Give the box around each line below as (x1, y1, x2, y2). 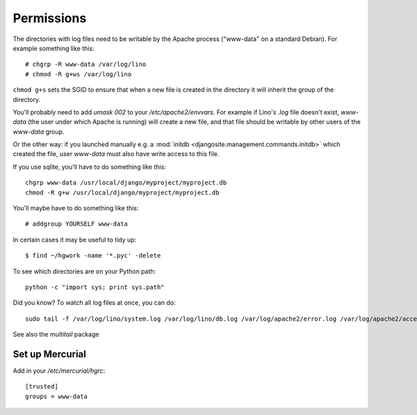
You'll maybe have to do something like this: (13, 204, 139, 212)
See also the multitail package (13, 330, 99, 339)
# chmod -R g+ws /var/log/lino (25, 70, 132, 78)
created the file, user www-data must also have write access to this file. (13, 150, 220, 158)
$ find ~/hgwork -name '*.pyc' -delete (25, 252, 161, 260)
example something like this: (13, 44, 95, 52)
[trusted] (25, 382, 58, 391)
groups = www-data (25, 392, 88, 400)
